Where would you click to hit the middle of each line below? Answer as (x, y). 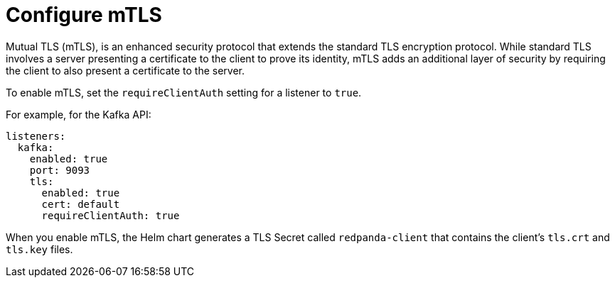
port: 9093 (60, 170)
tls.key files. (39, 249)
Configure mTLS (84, 15)
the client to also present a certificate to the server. (125, 70)
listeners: (36, 136)
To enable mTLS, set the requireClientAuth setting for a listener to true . (184, 92)
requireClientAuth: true (111, 215)
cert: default (81, 204)
